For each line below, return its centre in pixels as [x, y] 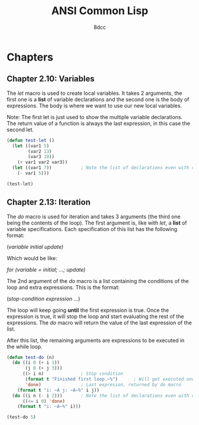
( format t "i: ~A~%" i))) [49, 407]
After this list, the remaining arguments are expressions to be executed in [96, 340]
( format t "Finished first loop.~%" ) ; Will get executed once [111, 379]
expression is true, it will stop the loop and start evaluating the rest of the [95, 316]
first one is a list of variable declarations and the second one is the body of [98, 99]
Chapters [30, 57]
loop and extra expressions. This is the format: [63, 287]
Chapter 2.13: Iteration [49, 202]
